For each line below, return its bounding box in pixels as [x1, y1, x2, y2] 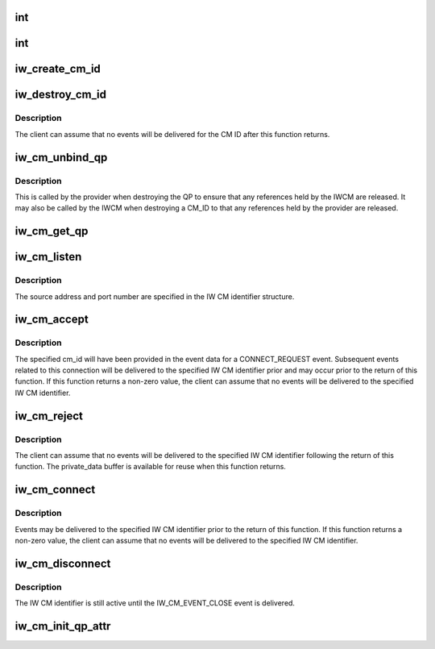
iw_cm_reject [14, 409, 84, 422]
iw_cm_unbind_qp [14, 150, 108, 164]
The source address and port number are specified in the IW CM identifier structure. [14, 291, 295, 302]
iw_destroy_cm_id [14, 88, 107, 102]
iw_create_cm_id [14, 62, 101, 76]
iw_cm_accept [14, 313, 89, 327]
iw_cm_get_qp [14, 224, 89, 238]
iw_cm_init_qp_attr [14, 619, 111, 633]
